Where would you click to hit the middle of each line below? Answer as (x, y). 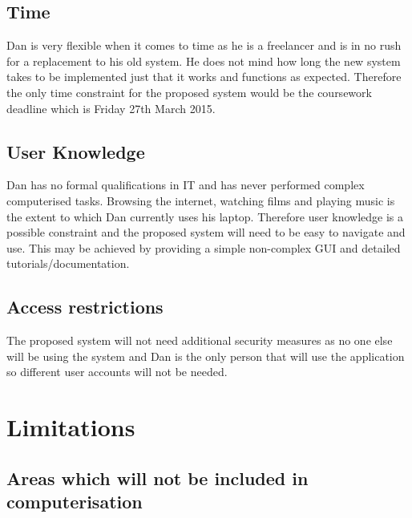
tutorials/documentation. (68, 263)
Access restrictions (85, 307)
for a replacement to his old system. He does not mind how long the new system (204, 61)
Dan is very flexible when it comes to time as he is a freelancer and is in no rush (204, 45)
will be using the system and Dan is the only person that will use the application (206, 356)
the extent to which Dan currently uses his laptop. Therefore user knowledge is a (205, 216)
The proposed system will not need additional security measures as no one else (200, 340)
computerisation (75, 502)
